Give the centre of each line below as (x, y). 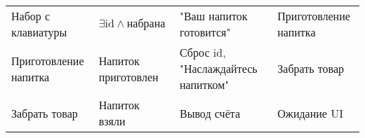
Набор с (31, 16)
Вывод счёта (210, 113)
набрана (146, 23)
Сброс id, (203, 52)
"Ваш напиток (213, 16)
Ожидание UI (311, 113)
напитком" (204, 84)
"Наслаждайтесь (218, 68)
